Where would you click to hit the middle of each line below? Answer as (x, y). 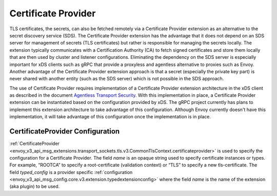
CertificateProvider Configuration (65, 131)
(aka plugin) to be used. (35, 186)
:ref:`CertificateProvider (35, 144)
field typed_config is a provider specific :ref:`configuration (71, 172)
